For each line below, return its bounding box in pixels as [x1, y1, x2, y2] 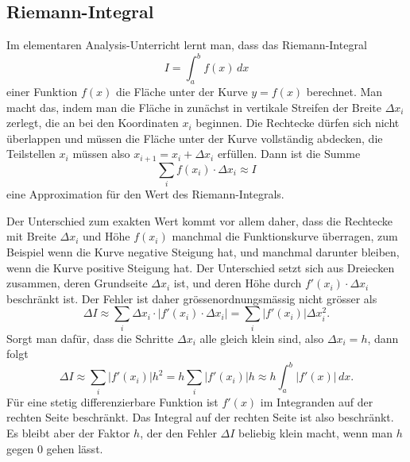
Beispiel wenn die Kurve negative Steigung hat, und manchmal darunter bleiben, [6, 244, 400, 260]
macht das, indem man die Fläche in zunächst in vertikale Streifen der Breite [6, 98, 382, 115]
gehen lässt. [46, 440, 103, 456]
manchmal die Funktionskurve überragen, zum [172, 228, 398, 244]
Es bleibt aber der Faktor [6, 424, 130, 441]
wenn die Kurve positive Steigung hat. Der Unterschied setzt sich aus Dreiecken [6, 259, 395, 275]
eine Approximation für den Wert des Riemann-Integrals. [6, 186, 284, 202]
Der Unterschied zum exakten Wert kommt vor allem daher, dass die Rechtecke [6, 212, 393, 229]
